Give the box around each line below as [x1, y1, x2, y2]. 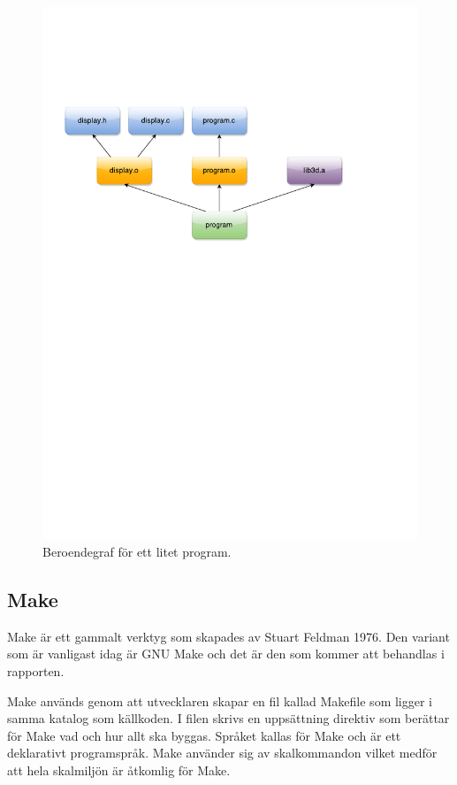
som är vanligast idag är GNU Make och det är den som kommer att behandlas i [7, 644, 445, 663]
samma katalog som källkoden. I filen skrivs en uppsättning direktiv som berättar [7, 709, 450, 727]
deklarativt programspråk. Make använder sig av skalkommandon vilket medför [7, 743, 438, 762]
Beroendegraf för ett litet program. [42, 542, 232, 560]
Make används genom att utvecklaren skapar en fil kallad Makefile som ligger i [7, 691, 432, 710]
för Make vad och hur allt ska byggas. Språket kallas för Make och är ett [7, 726, 401, 744]
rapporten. [7, 661, 65, 680]
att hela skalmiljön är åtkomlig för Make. [7, 760, 231, 779]
